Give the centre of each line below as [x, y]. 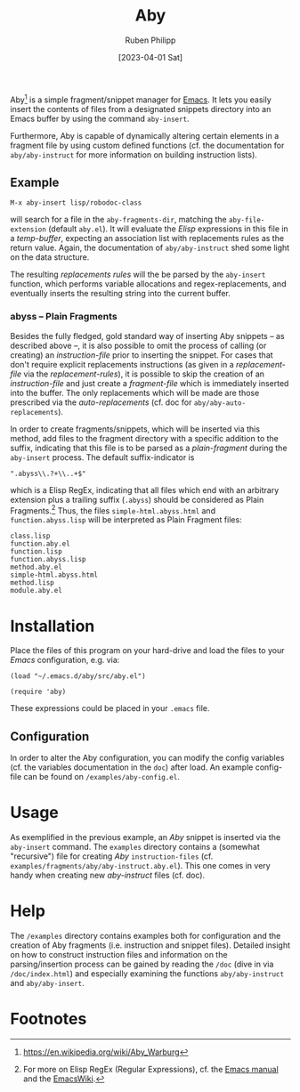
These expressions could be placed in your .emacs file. [110, 708]
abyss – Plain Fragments [64, 317]
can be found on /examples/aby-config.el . [102, 777]
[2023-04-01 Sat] [150, 57]
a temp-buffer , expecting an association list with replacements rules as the [147, 239]
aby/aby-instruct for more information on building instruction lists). [134, 154]
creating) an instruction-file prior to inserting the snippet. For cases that [142, 355]
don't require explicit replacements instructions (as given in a [122, 364]
